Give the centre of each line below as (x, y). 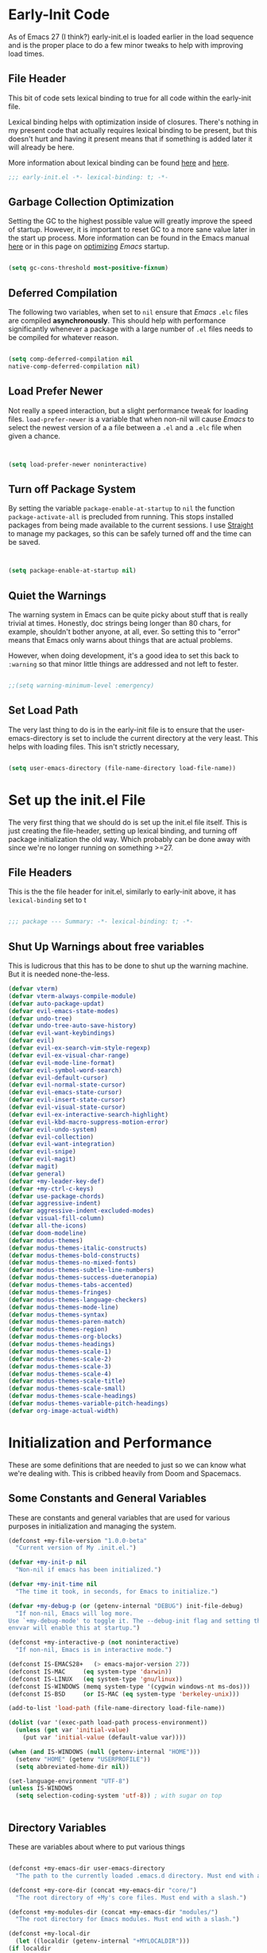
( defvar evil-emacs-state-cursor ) (66, 1093)
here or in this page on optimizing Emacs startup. (89, 247)
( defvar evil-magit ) (43, 1159)
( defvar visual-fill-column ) (56, 1219)
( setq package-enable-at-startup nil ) (72, 571)
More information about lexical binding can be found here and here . (119, 162)
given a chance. (35, 436)
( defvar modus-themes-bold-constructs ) (74, 1255)
